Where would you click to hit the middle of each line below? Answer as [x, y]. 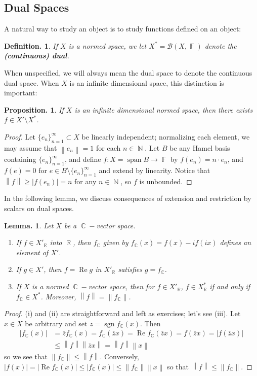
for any [85, 181]
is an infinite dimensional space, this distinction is [147, 82]
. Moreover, [58, 296]
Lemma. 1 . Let [29, 225]
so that [178, 366]
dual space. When [32, 82]
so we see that [26, 356]
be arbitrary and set [56, 323]
